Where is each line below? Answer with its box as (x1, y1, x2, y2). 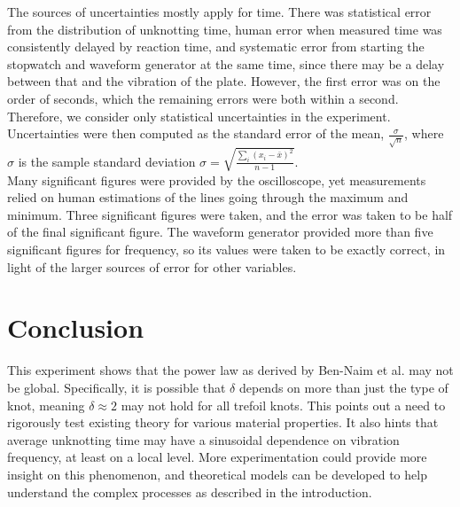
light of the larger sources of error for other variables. (7, 257, 297, 276)
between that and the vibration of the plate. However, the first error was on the (7, 72, 441, 90)
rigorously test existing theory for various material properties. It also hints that (7, 413, 439, 432)
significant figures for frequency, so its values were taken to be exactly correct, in (7, 240, 446, 259)
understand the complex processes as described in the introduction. (7, 482, 372, 501)
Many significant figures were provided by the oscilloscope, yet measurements (7, 170, 426, 189)
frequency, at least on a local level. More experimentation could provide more (7, 448, 427, 466)
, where (404, 124, 444, 143)
